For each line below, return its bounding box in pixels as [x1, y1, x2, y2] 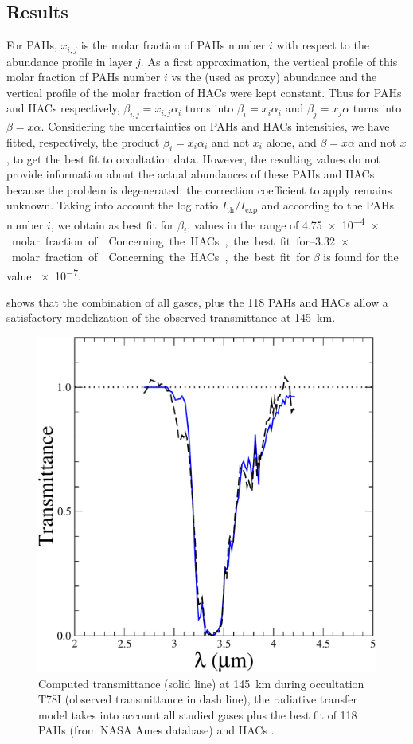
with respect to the [276, 37, 369, 53]
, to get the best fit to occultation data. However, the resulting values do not [6, 150, 381, 166]
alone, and [266, 133, 317, 150]
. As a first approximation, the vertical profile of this [140, 53, 398, 69]
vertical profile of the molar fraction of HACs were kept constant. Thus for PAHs [6, 84, 402, 100]
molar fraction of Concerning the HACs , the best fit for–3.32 [11, 233, 335, 249]
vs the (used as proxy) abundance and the [171, 69, 377, 85]
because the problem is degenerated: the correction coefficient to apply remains [6, 181, 392, 198]
